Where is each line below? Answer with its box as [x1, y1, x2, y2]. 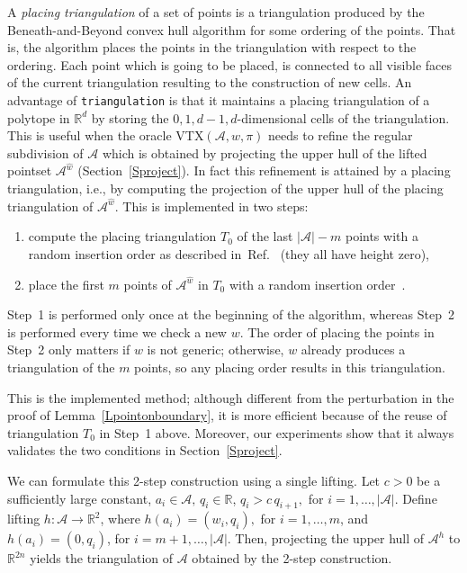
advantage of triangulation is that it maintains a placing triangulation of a [7, 90, 430, 109]
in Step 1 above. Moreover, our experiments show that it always [99, 423, 454, 442]
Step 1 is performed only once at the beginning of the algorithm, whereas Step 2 [7, 305, 454, 324]
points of [123, 274, 172, 293]
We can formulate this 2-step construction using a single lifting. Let [7, 470, 381, 489]
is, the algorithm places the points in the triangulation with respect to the [7, 38, 417, 57]
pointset [7, 161, 52, 180]
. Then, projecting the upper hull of [227, 529, 425, 548]
